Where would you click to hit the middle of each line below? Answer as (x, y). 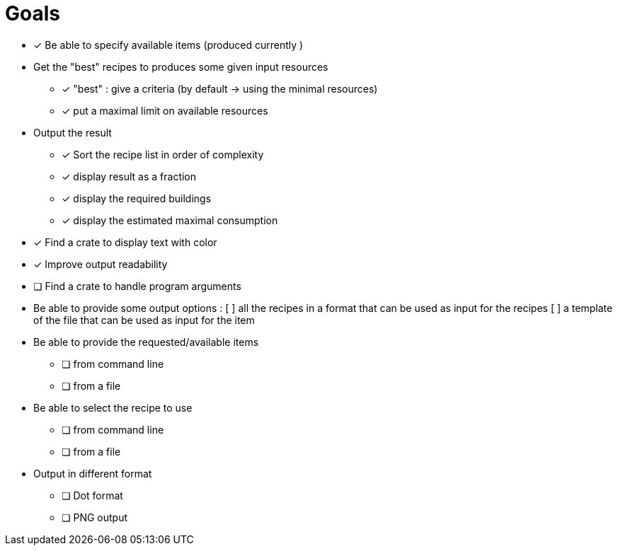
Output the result (73, 132)
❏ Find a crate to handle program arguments (137, 286)
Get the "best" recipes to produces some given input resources (181, 66)
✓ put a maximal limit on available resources (165, 110)
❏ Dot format (92, 495)
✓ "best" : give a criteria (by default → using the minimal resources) (220, 88)
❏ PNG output (95, 517)
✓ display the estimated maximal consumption (170, 220)
